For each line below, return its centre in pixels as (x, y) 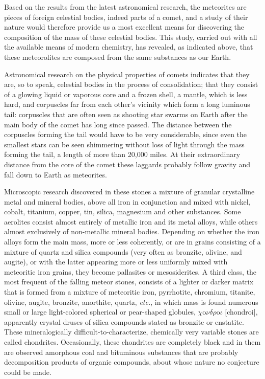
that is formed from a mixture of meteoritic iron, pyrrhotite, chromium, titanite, (130, 292)
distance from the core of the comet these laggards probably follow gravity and (127, 164)
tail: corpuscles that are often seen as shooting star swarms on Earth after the (126, 114)
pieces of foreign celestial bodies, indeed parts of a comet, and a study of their (126, 17)
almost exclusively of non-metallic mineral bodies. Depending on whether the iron (132, 231)
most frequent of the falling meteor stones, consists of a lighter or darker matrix (129, 282)
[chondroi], (241, 312)
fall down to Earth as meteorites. (56, 174)
